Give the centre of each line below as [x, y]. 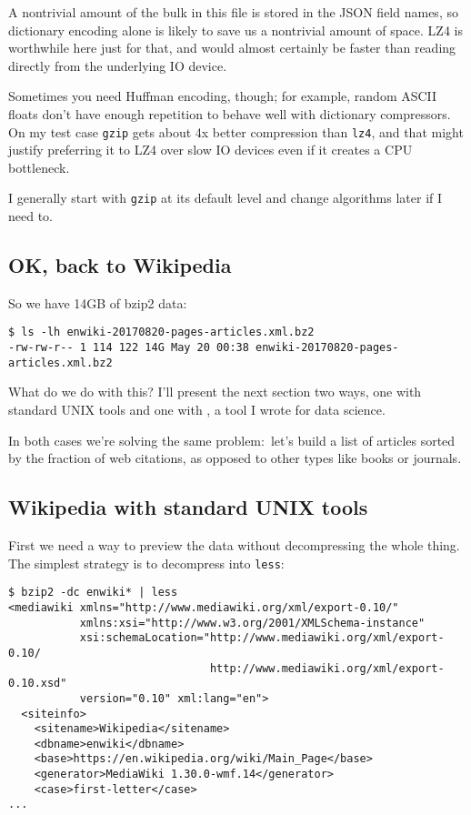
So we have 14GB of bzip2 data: [98, 302]
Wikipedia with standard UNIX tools [188, 507]
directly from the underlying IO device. [118, 65]
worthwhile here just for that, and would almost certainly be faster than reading [232, 48]
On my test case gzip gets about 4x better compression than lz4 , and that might [236, 131]
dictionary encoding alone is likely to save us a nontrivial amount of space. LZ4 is [235, 30]
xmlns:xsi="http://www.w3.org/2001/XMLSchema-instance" [252, 623]
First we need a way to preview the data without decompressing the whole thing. [234, 545]
